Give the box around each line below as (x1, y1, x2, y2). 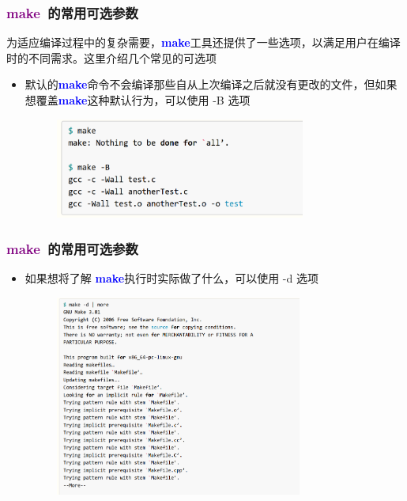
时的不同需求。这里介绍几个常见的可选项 (6, 49, 217, 66)
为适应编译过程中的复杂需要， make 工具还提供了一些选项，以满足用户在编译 (6, 34, 401, 51)
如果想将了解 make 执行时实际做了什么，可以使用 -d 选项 (24, 270, 318, 287)
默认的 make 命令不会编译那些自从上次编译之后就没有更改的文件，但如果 (24, 76, 398, 93)
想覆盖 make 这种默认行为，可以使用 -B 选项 (24, 92, 251, 108)
